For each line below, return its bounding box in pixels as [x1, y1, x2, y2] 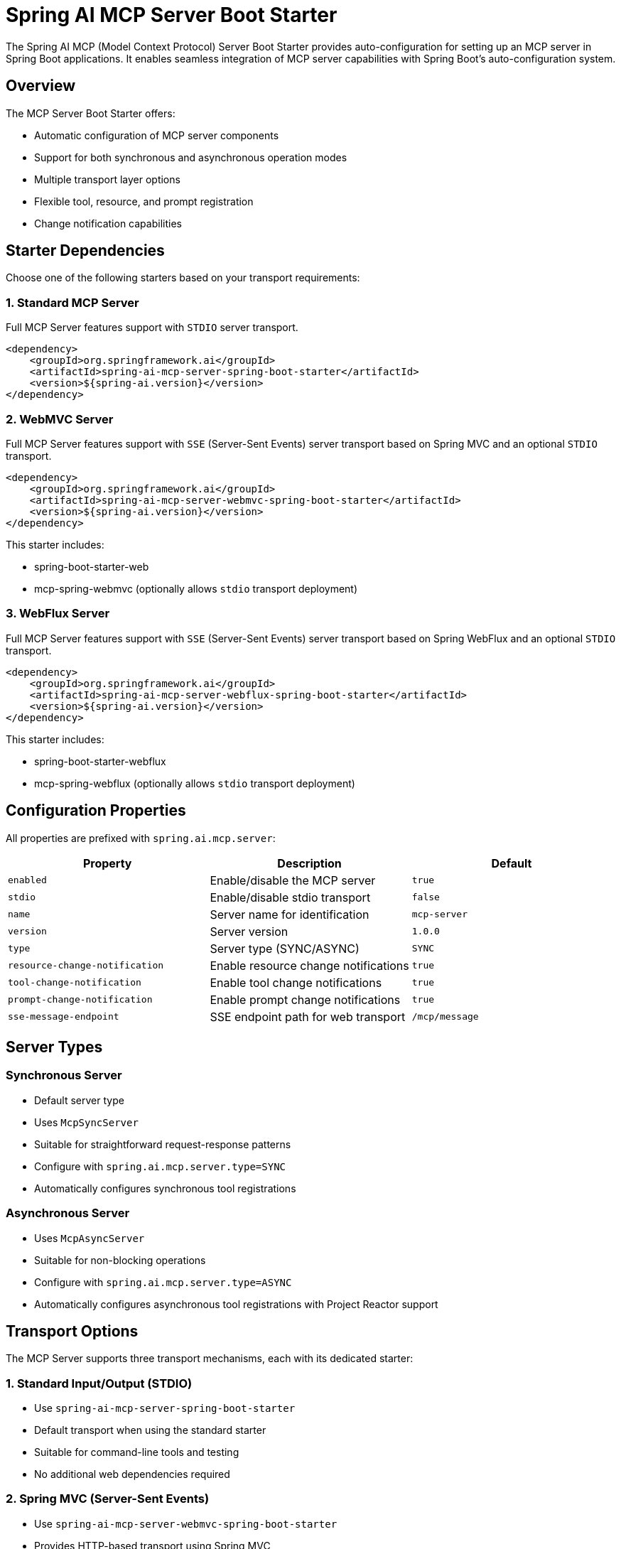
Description [277, 856, 342, 870]
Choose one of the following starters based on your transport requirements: [6, 271, 360, 284]
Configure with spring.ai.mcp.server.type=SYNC [34, 1160, 286, 1172]
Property [82, 856, 132, 870]
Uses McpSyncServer [34, 1116, 139, 1128]
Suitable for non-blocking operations [34, 1253, 206, 1266]
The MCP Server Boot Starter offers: [6, 107, 175, 119]
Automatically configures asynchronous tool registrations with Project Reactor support [34, 1297, 438, 1310]
